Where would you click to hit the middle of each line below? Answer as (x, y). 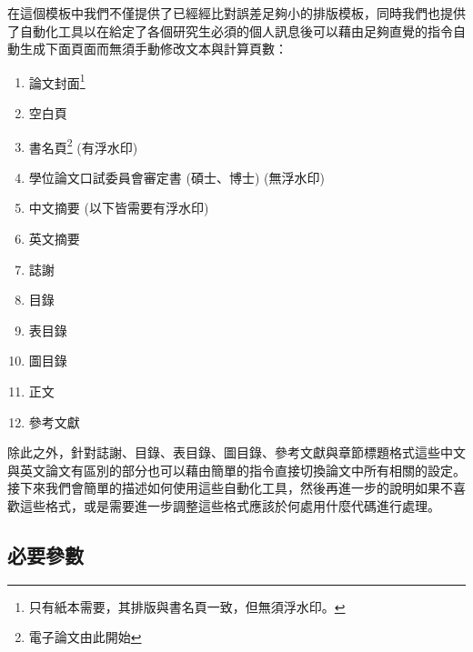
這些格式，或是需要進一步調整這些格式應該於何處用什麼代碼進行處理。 (230, 506)
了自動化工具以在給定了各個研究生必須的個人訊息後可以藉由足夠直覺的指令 (230, 30)
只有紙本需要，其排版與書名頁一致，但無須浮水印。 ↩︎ (187, 606)
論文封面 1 (57, 81)
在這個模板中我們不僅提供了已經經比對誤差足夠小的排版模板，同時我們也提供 (236, 13)
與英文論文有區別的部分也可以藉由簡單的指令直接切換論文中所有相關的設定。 (236, 470)
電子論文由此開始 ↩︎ (85, 637)
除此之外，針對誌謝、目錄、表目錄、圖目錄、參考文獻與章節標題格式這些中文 (236, 452)
